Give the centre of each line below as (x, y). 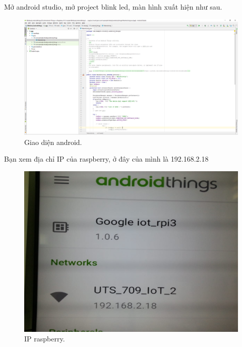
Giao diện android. (53, 142)
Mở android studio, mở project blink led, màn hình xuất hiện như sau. (113, 7)
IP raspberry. (45, 339)
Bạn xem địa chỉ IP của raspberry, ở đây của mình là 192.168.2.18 (106, 159)
